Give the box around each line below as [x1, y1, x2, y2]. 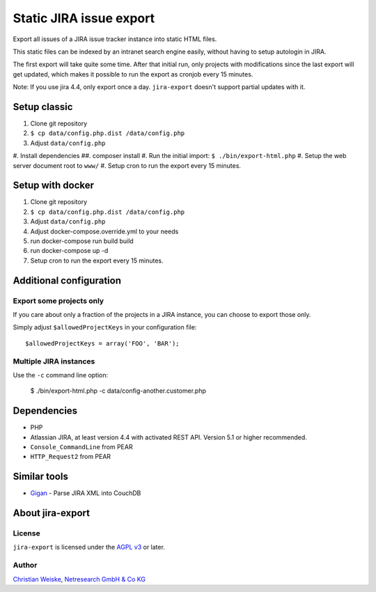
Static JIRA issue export [13, 10, 155, 26]
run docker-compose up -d [30, 247, 109, 255]
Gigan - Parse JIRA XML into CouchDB [30, 489, 141, 497]
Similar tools [13, 471, 69, 483]
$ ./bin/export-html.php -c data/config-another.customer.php [30, 387, 207, 395]
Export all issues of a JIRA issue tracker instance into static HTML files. [13, 35, 217, 43]
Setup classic [13, 101, 73, 113]
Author [13, 561, 38, 570]
